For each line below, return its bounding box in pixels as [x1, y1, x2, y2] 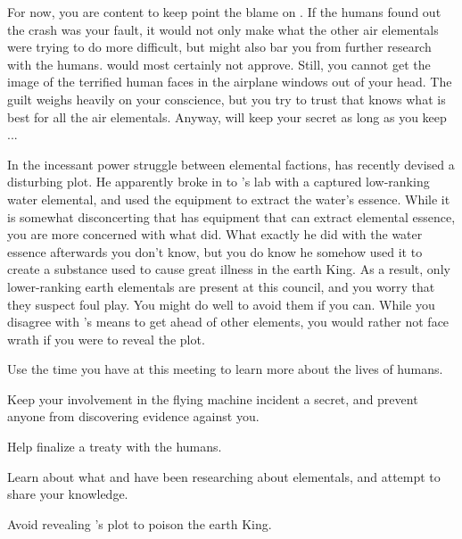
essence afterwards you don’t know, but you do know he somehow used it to [7, 242, 423, 261]
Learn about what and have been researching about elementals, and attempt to [7, 467, 441, 485]
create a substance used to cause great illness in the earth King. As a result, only [7, 260, 450, 278]
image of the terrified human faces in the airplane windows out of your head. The [7, 72, 452, 91]
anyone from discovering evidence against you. [7, 407, 260, 426]
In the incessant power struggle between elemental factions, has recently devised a [7, 154, 455, 173]
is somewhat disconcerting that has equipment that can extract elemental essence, [7, 207, 456, 226]
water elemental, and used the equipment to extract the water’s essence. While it [7, 189, 450, 208]
